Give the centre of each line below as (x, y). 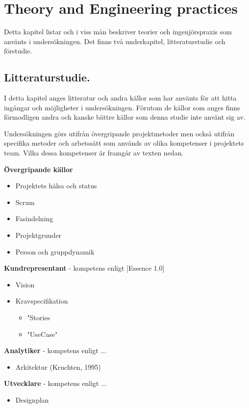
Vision (25, 284)
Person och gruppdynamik (55, 251)
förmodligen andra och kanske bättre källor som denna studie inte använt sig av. (125, 117)
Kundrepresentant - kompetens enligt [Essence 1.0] (84, 268)
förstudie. (18, 51)
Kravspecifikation (42, 301)
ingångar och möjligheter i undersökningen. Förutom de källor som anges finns (122, 107)
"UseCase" (42, 334)
